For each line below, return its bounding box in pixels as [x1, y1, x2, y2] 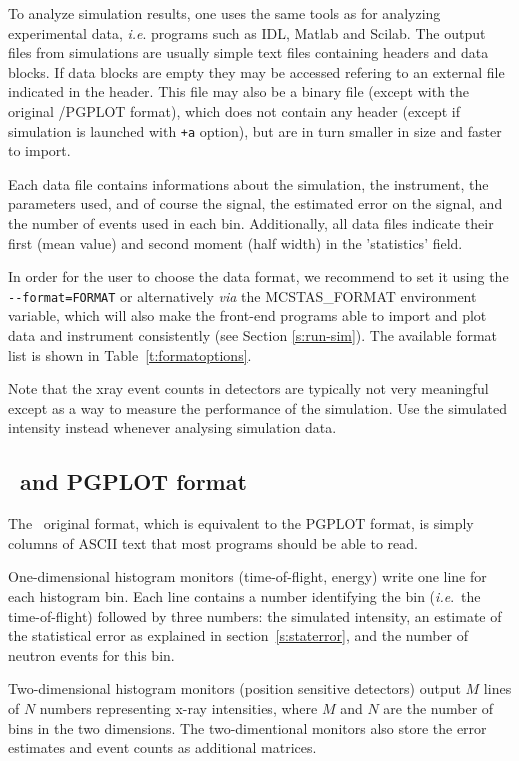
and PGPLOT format [20, 466, 247, 497]
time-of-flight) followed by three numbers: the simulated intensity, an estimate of [8, 605, 502, 626]
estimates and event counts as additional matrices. [8, 737, 317, 758]
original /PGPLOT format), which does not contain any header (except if [8, 100, 461, 121]
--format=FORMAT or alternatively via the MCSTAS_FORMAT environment [8, 285, 477, 306]
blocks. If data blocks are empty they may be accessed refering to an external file [8, 61, 505, 82]
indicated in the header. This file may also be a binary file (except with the [8, 81, 470, 102]
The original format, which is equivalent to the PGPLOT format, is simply [8, 513, 474, 534]
